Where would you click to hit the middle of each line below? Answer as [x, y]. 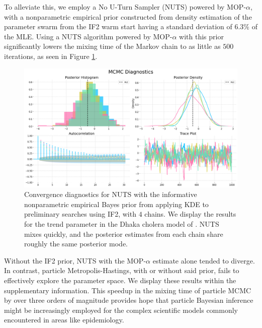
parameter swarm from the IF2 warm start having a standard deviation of [118, 26]
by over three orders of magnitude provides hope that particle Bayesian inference [129, 300]
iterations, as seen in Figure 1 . [51, 56]
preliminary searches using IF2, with [80, 214]
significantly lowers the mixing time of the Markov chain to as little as [112, 46]
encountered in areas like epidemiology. [64, 320]
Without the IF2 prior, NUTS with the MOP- [75, 260]
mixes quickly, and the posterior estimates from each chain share [124, 234]
